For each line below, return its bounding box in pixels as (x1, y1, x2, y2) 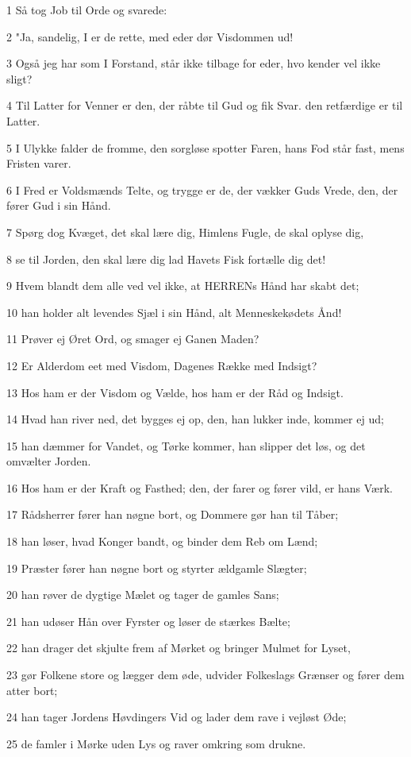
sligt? (6, 70, 33, 87)
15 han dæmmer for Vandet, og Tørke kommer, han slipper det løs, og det (6, 437, 366, 454)
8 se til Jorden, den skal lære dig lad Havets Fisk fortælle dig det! (6, 250, 326, 267)
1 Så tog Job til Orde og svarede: (6, 2, 167, 17)
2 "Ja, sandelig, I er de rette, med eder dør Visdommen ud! (6, 28, 294, 44)
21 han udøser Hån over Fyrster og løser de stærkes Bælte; (6, 612, 290, 629)
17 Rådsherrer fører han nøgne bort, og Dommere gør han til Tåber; (6, 506, 339, 523)
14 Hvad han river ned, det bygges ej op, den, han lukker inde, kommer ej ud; (6, 411, 384, 427)
